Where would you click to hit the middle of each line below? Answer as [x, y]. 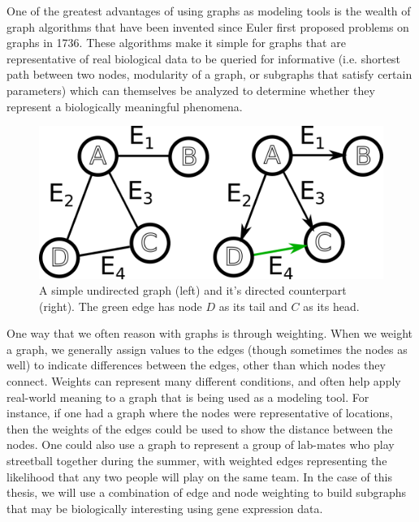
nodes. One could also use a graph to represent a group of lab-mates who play [201, 444]
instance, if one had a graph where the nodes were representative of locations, [200, 413]
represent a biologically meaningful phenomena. [125, 106]
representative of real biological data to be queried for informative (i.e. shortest [204, 58]
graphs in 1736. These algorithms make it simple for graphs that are [176, 43]
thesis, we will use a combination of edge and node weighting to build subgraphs [206, 492]
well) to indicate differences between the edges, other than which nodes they [196, 365]
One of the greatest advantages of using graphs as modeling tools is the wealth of [209, 11]
